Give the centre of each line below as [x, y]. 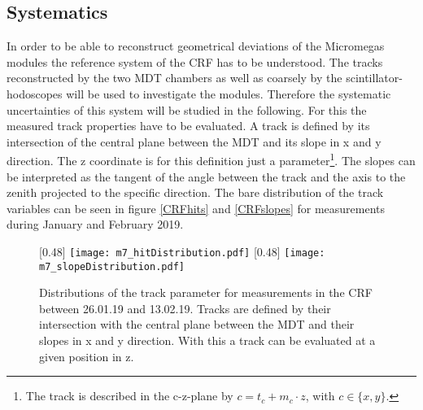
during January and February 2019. [95, 224]
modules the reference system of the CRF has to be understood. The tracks [195, 61]
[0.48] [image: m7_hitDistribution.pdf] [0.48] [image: [182, 251]
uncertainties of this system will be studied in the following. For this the [187, 109]
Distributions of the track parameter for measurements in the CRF [206, 292]
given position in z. [87, 356]
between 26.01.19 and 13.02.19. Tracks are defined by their [185, 308]
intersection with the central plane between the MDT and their [197, 324]
